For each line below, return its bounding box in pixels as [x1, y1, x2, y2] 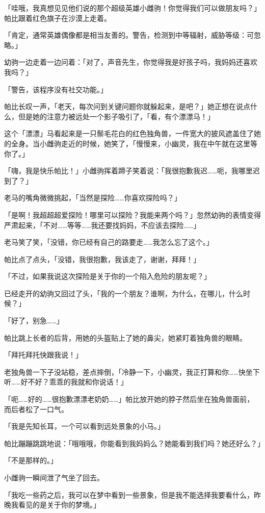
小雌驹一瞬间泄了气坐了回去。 [4, 472, 104, 482]
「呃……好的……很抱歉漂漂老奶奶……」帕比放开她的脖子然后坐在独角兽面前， [4, 394, 254, 404]
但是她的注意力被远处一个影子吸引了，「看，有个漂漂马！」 [18, 111, 215, 121]
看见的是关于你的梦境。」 [18, 499, 100, 510]
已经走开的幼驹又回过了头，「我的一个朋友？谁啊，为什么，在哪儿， [4, 288, 229, 298]
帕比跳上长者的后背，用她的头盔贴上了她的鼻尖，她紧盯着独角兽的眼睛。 [4, 332, 247, 343]
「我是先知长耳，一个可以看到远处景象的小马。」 [4, 421, 165, 431]
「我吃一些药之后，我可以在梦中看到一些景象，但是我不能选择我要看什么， [4, 489, 254, 500]
